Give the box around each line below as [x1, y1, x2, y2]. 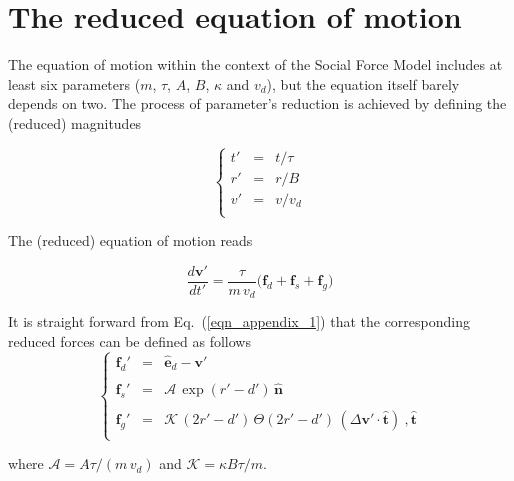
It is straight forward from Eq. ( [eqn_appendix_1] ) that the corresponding [8, 311, 470, 332]
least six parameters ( [8, 73, 141, 94]
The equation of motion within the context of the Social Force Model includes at [8, 54, 503, 75]
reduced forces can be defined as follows [8, 330, 251, 351]
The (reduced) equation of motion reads [8, 230, 253, 251]
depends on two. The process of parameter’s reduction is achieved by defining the [8, 93, 507, 114]
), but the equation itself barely [266, 73, 460, 94]
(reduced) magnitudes [8, 112, 142, 133]
